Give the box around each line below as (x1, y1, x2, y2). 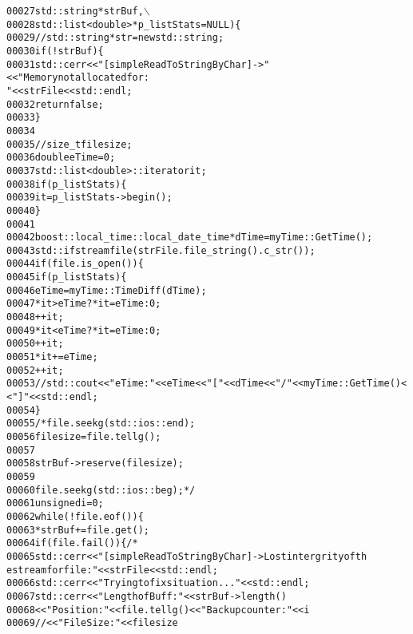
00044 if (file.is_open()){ (6, 258, 144, 270)
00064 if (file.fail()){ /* (6, 537, 138, 549)
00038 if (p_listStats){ (6, 178, 127, 190)
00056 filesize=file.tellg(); (6, 431, 161, 442)
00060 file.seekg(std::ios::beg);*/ (6, 484, 196, 496)
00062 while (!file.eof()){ (6, 510, 144, 522)
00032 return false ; (6, 98, 104, 110)
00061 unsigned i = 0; (6, 497, 104, 509)
